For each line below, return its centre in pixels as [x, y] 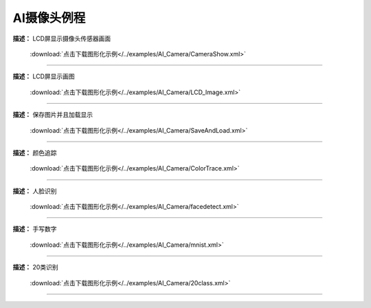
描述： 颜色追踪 [35, 153]
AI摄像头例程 [49, 18]
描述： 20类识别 [35, 267]
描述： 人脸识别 [35, 191]
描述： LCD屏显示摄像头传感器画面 [62, 38]
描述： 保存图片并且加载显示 [53, 115]
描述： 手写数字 [35, 229]
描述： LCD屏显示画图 [44, 76]
